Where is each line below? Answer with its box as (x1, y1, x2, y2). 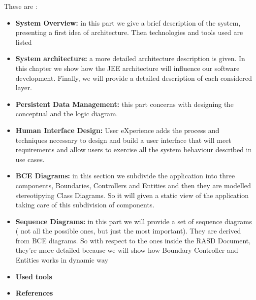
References (15, 288, 53, 298)
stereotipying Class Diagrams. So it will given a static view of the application (15, 190, 249, 200)
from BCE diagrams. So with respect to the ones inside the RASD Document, (15, 235, 251, 245)
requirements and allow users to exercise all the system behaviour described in (15, 144, 252, 155)
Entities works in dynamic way (15, 255, 109, 265)
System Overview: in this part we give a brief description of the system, (15, 17, 241, 28)
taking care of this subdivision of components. (15, 200, 155, 210)
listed (15, 36, 32, 47)
